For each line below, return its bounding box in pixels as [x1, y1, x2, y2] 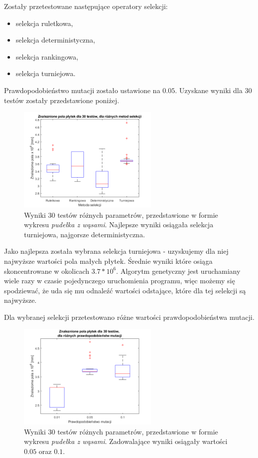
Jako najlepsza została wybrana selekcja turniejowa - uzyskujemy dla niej [4, 246, 228, 256]
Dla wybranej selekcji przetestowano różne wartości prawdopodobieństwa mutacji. [4, 311, 254, 322]
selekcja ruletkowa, [15, 18, 73, 28]
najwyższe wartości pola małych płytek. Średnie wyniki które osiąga [4, 255, 212, 266]
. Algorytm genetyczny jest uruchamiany [116, 265, 240, 276]
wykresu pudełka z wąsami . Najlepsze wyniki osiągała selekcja [24, 219, 213, 230]
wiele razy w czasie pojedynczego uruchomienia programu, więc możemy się [4, 275, 235, 286]
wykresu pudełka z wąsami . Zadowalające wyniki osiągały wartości [24, 436, 227, 446]
